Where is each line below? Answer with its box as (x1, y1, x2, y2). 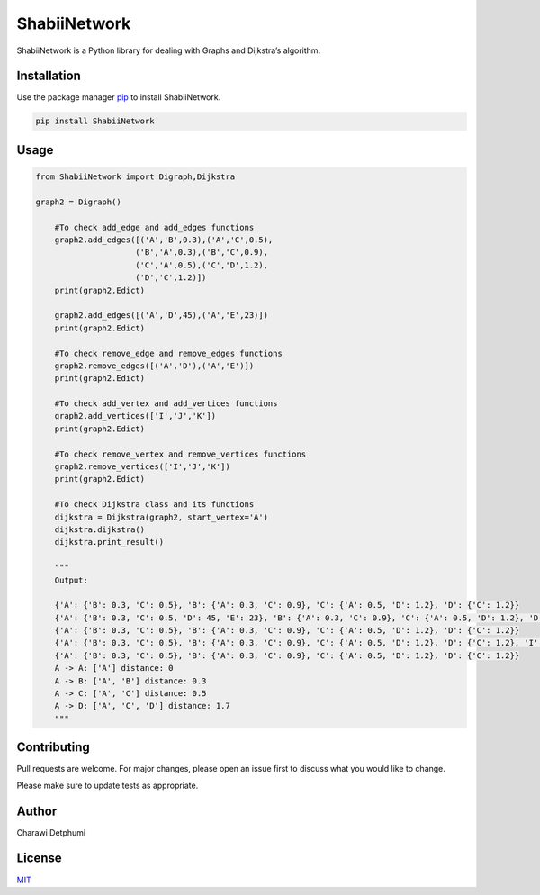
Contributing (16, 739, 90, 755)
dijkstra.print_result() (54, 537, 165, 547)
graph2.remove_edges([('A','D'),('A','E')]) (54, 360, 255, 371)
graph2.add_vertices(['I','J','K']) (54, 411, 216, 421)
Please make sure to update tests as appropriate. (16, 780, 199, 791)
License (16, 851, 62, 866)
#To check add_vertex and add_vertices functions (54, 399, 278, 409)
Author (16, 803, 58, 818)
